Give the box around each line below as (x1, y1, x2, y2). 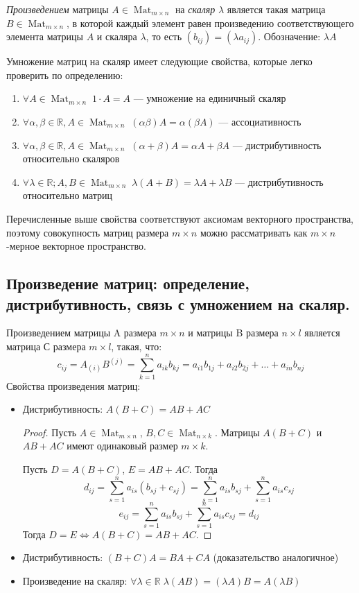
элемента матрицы (6, 29, 83, 44)
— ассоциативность (218, 114, 301, 128)
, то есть (146, 29, 182, 44)
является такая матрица (227, 2, 326, 16)
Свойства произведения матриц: (6, 378, 141, 393)
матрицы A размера (73, 325, 157, 340)
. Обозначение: (258, 29, 321, 44)
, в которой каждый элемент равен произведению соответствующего (67, 15, 354, 30)
